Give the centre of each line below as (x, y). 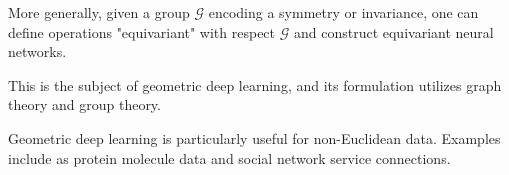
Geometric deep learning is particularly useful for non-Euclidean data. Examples (254, 137)
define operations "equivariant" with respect (142, 31)
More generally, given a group (99, 12)
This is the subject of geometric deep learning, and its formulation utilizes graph (255, 84)
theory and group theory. (84, 104)
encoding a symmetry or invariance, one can (343, 12)
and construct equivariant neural (393, 31)
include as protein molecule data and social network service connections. (229, 157)
